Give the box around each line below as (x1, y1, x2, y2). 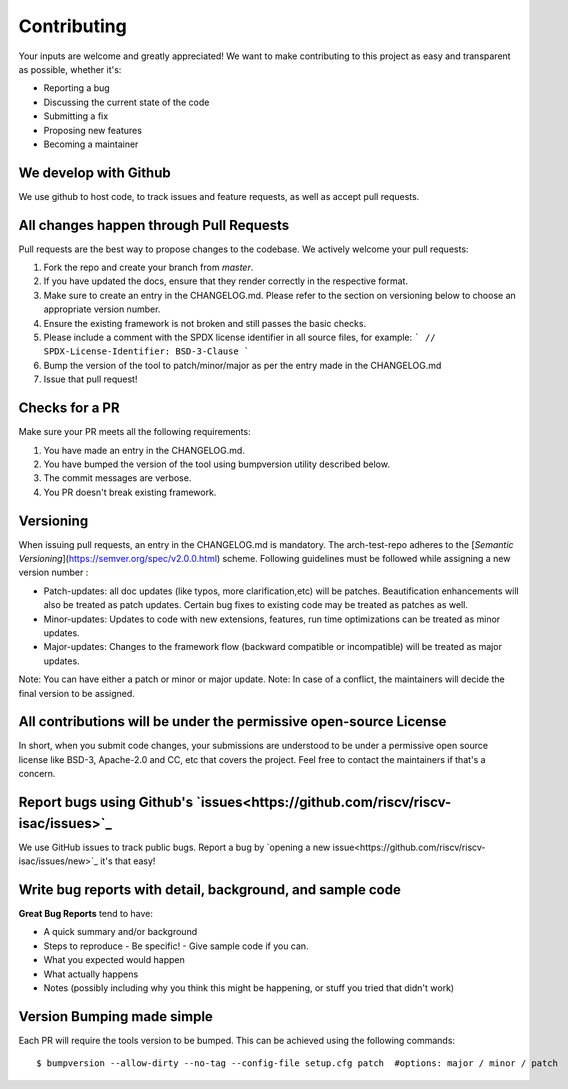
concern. (18, 768, 56, 780)
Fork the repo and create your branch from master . (43, 261, 254, 274)
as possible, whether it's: (18, 63, 122, 75)
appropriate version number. (43, 303, 161, 315)
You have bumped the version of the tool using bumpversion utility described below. (43, 458, 390, 470)
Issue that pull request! (43, 373, 138, 385)
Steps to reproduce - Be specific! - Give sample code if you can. (43, 940, 309, 952)
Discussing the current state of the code (43, 96, 210, 108)
